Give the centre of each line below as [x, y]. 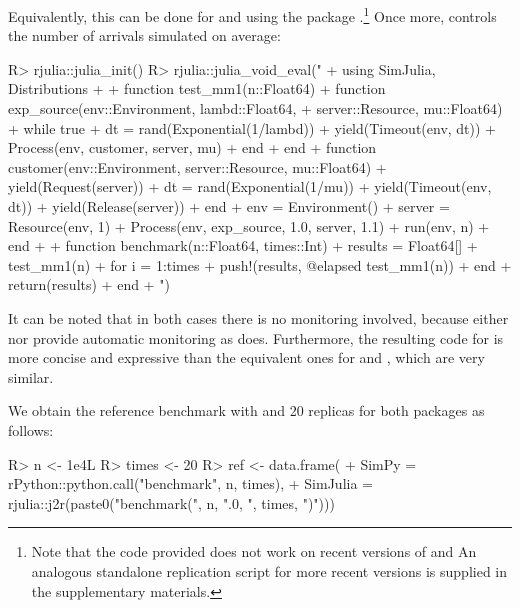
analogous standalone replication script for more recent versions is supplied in [269, 570]
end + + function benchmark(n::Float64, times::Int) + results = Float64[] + [243, 245]
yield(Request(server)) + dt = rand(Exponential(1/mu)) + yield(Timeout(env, [250, 186]
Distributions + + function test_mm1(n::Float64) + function [197, 88]
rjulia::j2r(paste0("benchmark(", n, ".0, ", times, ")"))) [171, 502]
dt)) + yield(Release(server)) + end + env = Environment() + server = [229, 206]
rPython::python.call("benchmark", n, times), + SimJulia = [190, 483]
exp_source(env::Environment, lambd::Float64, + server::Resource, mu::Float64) [255, 108]
